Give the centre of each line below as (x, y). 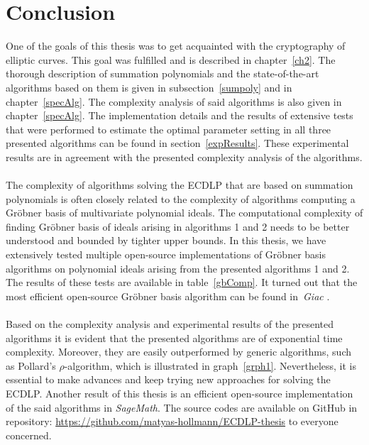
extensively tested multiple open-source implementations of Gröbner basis (166, 254)
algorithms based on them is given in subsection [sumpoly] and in (149, 87)
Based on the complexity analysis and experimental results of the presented (170, 324)
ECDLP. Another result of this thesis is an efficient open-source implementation (180, 393)
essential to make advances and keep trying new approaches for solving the (168, 379)
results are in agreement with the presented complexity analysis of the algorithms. (184, 156)
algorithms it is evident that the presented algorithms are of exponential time (174, 337)
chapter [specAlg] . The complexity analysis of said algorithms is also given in (174, 101)
